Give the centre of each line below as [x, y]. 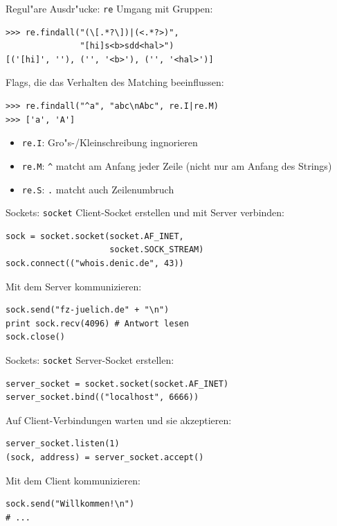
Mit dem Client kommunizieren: [73, 480]
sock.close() [35, 337]
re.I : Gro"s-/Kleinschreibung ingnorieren [110, 142]
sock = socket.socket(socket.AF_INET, [95, 236]
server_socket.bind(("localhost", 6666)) [102, 397]
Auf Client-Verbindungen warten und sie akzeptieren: [119, 420]
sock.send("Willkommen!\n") [70, 504]
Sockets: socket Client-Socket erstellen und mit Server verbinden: [145, 212]
